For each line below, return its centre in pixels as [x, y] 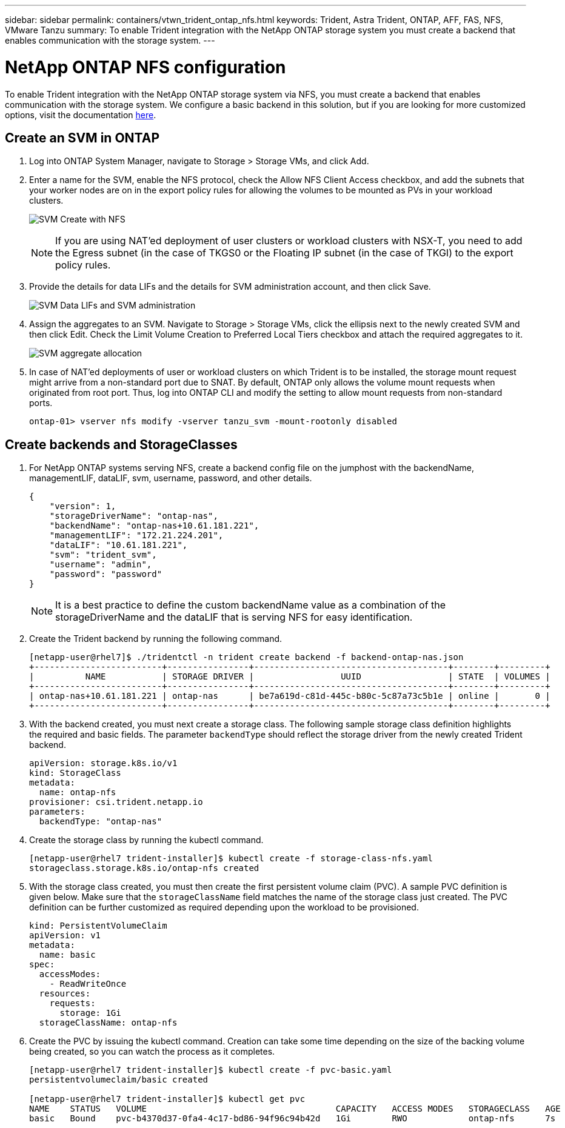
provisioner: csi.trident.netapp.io [116, 802]
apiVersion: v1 [65, 936]
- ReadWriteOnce [88, 984]
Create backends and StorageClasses [121, 444]
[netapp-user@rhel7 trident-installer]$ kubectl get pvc [167, 1099]
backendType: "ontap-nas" [101, 822]
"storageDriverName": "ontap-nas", [134, 516]
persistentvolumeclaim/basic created [119, 1080]
